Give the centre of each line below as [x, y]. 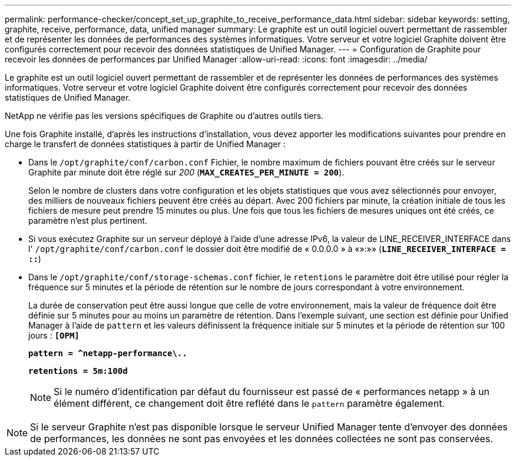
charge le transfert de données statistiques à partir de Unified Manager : [145, 144]
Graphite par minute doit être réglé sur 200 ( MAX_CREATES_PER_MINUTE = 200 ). [186, 172]
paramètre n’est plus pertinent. [88, 220]
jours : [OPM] [54, 335]
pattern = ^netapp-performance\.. [108, 353]
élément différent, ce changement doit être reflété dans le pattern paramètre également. [249, 403]
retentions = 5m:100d [78, 371]
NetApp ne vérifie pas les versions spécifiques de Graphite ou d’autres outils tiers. [164, 116]
